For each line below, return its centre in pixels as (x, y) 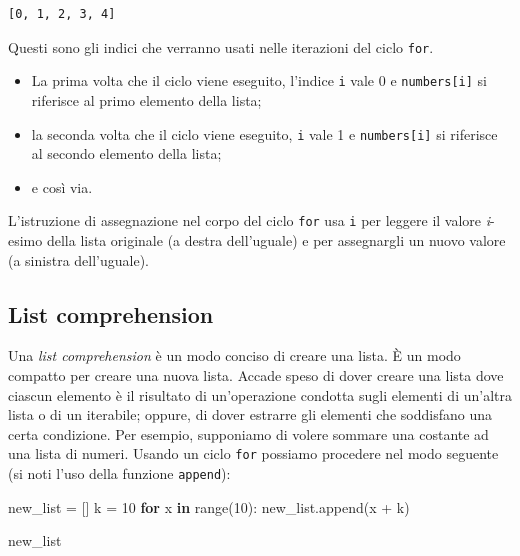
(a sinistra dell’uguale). (78, 259)
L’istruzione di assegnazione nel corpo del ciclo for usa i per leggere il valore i (249, 220)
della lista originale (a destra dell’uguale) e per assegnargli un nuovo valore (276, 240)
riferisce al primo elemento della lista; (146, 99)
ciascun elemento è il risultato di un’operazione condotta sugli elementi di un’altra (260, 394)
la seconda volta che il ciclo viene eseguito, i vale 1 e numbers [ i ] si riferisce (264, 133)
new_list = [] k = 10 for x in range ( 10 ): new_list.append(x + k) (209, 506)
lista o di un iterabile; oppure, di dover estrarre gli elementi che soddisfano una (250, 414)
